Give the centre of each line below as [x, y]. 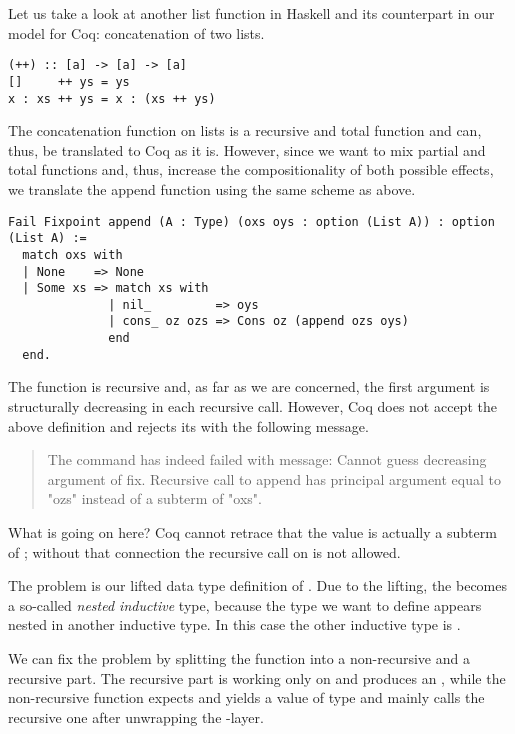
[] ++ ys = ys [69, 81]
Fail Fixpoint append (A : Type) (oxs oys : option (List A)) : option [251, 221]
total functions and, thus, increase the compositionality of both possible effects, [251, 169]
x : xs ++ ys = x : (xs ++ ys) [112, 98]
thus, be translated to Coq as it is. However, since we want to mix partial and [247, 149]
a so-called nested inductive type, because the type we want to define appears [245, 604]
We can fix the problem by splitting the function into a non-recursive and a [239, 657]
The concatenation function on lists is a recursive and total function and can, [245, 130]
